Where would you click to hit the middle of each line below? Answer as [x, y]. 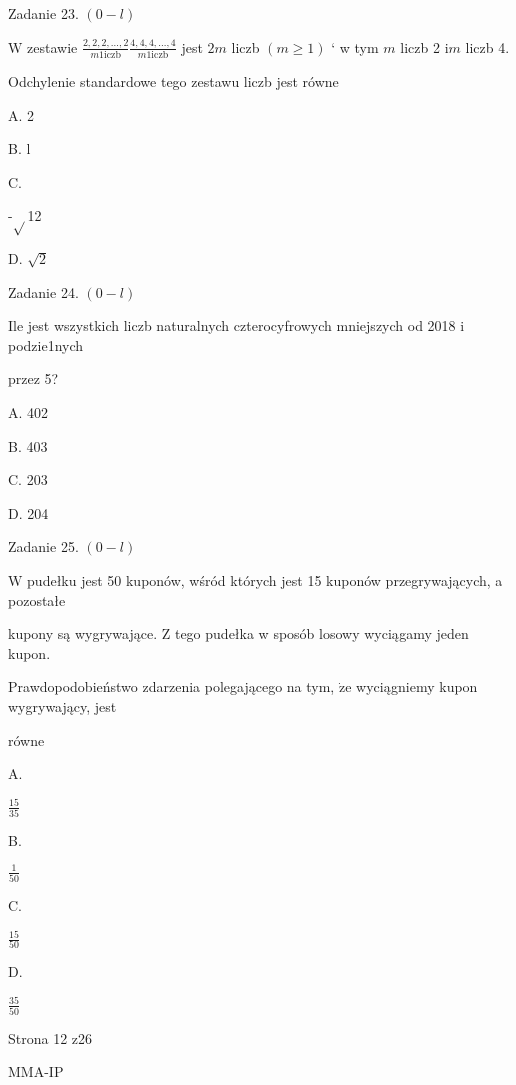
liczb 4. [487, 46]
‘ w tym [355, 46]
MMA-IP [36, 1071]
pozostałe [37, 599]
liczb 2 [420, 46]
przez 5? [33, 378]
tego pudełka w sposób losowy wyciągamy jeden [321, 633]
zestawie [52, 46]
